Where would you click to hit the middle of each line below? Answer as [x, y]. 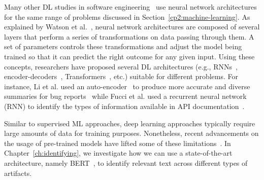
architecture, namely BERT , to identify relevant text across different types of [126, 163]
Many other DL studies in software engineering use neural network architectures [130, 7]
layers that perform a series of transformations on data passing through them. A [129, 36]
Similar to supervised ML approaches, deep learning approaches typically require [130, 123]
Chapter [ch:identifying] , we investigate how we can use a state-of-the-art [118, 153]
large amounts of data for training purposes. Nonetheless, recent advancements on [131, 133]
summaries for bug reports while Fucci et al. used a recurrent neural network [125, 96]
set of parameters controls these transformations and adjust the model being [123, 46]
